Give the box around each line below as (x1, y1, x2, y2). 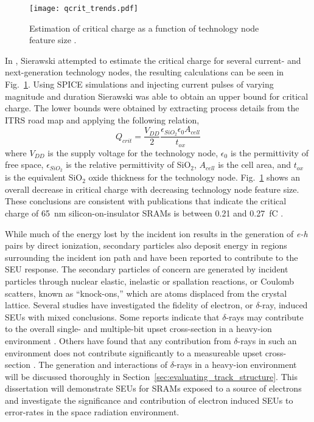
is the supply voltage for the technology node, (47, 146, 218, 159)
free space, (5, 158, 44, 171)
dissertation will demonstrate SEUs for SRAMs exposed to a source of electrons (5, 382, 302, 395)
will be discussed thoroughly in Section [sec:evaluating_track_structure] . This (5, 370, 298, 382)
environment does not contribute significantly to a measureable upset (5, 346, 263, 359)
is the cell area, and (218, 158, 291, 171)
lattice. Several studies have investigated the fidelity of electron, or (5, 299, 253, 311)
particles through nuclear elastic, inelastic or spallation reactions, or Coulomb (5, 274, 295, 287)
